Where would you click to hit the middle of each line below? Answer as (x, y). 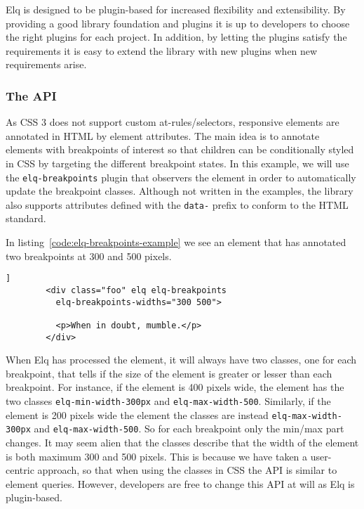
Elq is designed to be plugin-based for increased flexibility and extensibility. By (176, 9)
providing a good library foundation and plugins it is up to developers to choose (178, 23)
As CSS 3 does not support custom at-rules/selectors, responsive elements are (173, 122)
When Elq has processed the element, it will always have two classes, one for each (181, 360)
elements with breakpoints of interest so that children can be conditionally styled (180, 149)
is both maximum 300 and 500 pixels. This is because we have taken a (157, 456)
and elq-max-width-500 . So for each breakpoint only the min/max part (189, 429)
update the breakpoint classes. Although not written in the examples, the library (180, 191)
